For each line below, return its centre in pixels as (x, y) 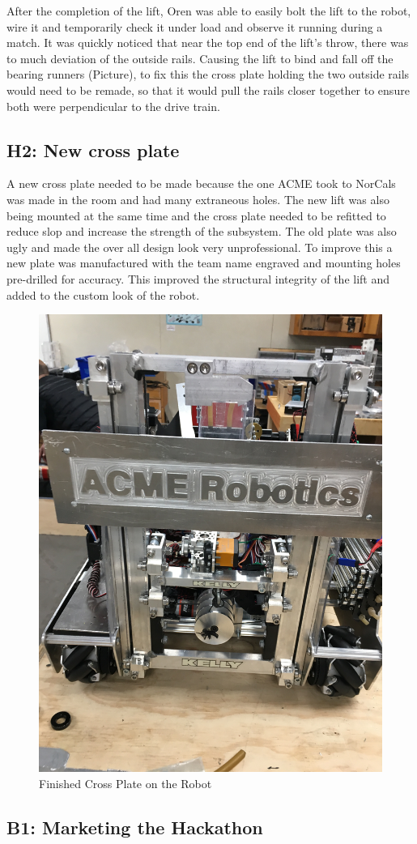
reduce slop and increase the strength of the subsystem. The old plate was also (202, 231)
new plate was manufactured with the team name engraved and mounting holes (204, 263)
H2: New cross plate (93, 149)
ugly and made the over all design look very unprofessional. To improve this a (200, 247)
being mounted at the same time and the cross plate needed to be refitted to (196, 215)
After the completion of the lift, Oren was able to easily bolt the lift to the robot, (209, 11)
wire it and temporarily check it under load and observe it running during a (195, 26)
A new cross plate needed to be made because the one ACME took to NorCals (201, 183)
